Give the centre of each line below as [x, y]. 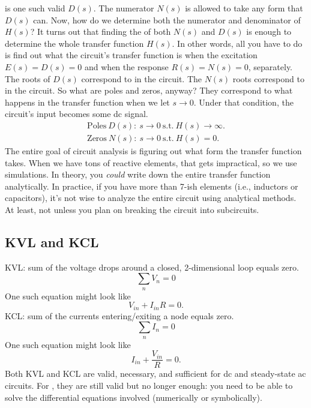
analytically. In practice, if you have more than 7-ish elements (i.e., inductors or [152, 186]
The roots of [28, 78]
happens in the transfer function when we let [87, 102]
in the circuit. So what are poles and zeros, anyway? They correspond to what [149, 90]
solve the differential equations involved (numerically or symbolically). [134, 397]
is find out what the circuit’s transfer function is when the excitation [131, 55]
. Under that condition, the [243, 102]
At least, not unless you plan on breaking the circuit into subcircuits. [132, 209]
